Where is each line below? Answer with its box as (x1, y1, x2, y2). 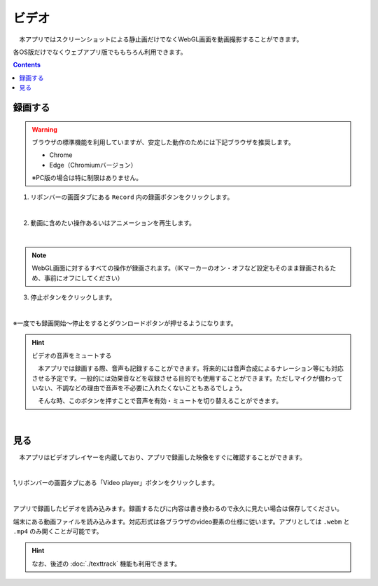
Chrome (49, 151, 73, 159)
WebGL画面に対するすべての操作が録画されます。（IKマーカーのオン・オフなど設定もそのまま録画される (31, 264, 330, 273)
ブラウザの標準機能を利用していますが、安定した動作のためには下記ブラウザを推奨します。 (31, 137, 295, 146)
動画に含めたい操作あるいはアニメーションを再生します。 (30, 219, 196, 227)
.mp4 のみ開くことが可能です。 (13, 526, 103, 536)
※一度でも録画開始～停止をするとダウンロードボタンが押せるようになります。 (13, 319, 237, 327)
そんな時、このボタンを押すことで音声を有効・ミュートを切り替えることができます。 (37, 397, 283, 405)
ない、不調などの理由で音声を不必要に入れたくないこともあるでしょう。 (37, 383, 246, 392)
